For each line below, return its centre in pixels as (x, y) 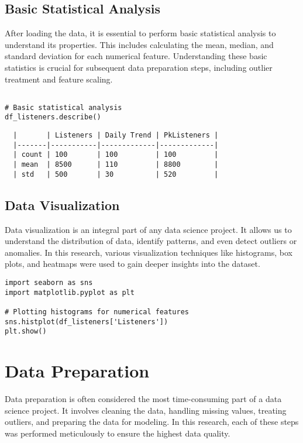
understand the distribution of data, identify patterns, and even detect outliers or (151, 241)
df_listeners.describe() (53, 117)
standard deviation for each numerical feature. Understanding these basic (136, 56)
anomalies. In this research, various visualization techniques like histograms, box (149, 252)
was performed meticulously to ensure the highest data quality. (118, 433)
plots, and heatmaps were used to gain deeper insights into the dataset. (132, 264)
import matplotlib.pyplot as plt (70, 292)
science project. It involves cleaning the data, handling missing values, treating (146, 410)
